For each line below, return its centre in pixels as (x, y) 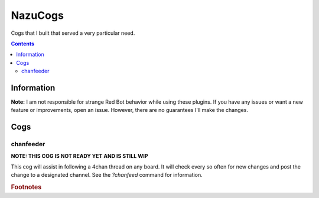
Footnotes (26, 187)
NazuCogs (38, 15)
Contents (23, 44)
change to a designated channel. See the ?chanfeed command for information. (107, 175)
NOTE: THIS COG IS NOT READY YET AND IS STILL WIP (79, 156)
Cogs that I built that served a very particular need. (73, 33)
